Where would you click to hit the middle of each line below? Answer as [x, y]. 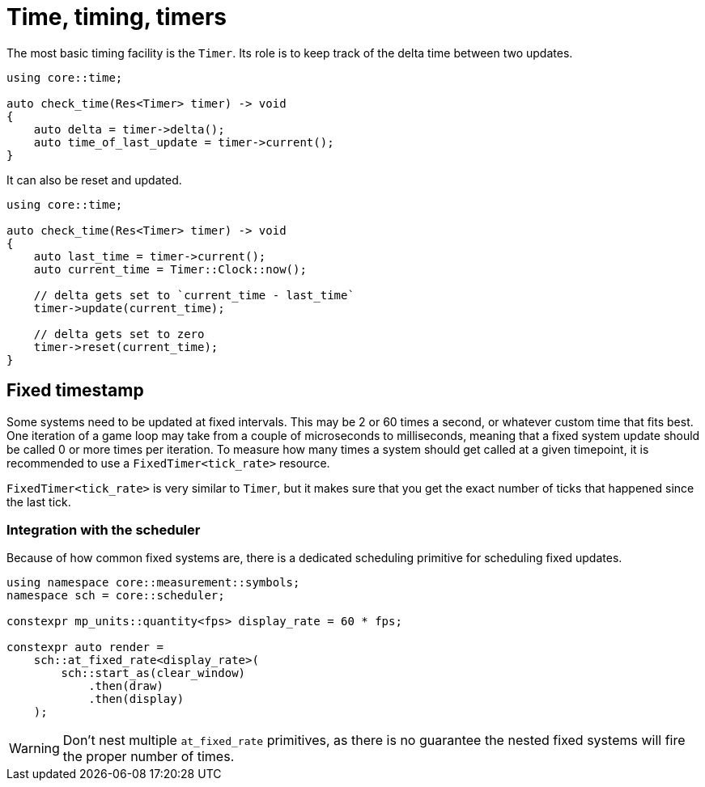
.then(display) [136, 699]
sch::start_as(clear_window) [153, 673]
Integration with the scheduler [104, 529]
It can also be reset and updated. [94, 180]
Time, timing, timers [117, 17]
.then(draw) [126, 686]
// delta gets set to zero [119, 334]
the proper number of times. [149, 757]
